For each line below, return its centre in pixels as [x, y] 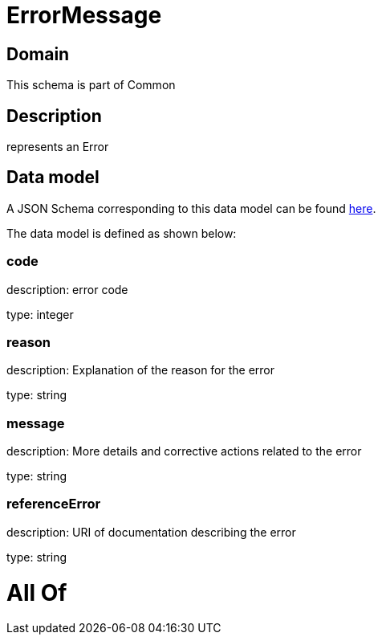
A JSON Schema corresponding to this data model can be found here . [191, 208]
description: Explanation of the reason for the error [141, 370]
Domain [38, 54]
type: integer [40, 314]
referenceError [54, 504]
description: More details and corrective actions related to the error [184, 451]
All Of [37, 592]
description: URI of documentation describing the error [151, 532]
